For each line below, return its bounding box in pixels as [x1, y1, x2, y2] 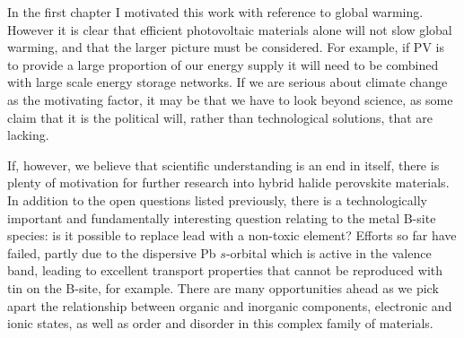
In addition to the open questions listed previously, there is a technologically [7, 190, 427, 209]
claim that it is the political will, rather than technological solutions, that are [7, 108, 433, 126]
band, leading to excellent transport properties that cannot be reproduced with [7, 261, 443, 280]
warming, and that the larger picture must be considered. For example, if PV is [7, 38, 444, 56]
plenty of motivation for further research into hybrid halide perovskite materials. [7, 173, 450, 192]
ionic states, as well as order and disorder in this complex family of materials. [7, 314, 433, 333]
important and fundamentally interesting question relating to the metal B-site [7, 208, 436, 227]
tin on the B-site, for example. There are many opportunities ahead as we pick [7, 278, 439, 297]
